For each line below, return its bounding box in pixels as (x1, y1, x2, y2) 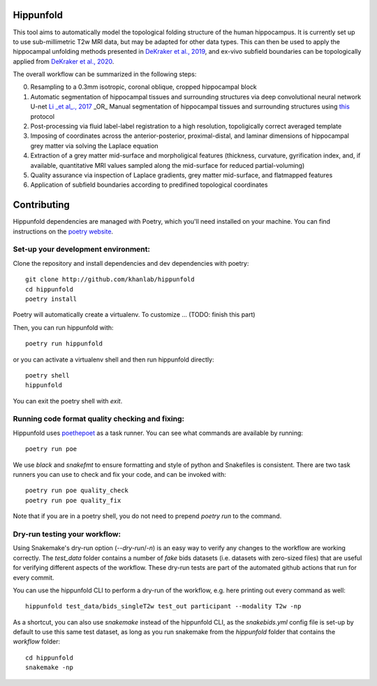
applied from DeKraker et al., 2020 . (13, 57, 114, 66)
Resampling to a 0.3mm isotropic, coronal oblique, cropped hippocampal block (30, 83, 258, 91)
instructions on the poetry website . (13, 227, 114, 236)
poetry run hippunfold (25, 340, 103, 348)
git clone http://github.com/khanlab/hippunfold (25, 276, 195, 283)
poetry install (25, 294, 77, 303)
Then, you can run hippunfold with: (13, 323, 114, 331)
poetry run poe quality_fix (25, 496, 121, 504)
